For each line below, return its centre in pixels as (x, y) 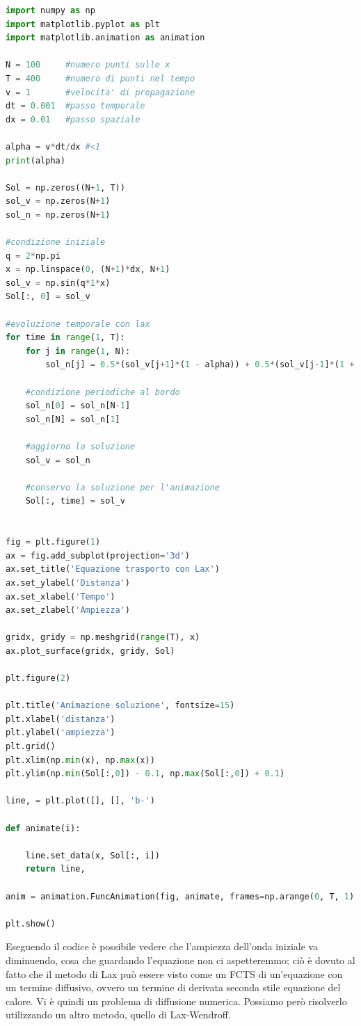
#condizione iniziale (56, 242)
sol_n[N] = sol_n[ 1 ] (73, 419)
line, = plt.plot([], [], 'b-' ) (80, 801)
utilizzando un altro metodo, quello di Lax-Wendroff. (118, 1015)
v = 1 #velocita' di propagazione (101, 92)
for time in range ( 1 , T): (65, 338)
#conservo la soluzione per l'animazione (122, 487)
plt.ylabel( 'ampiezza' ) (61, 733)
